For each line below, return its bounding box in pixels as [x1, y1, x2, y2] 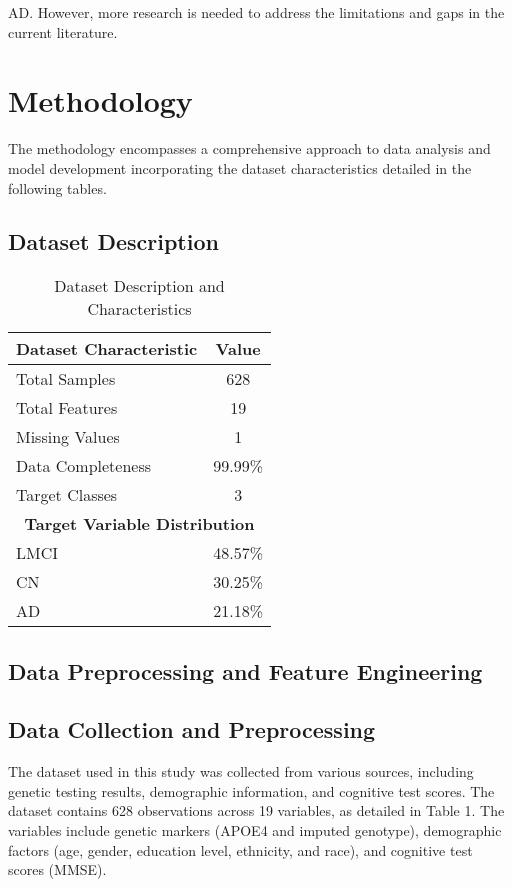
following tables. [8, 177, 107, 198]
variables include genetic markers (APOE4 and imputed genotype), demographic [8, 820, 502, 841]
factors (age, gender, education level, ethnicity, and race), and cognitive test [8, 839, 473, 860]
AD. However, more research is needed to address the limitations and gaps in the [8, 2, 505, 22]
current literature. [8, 21, 118, 42]
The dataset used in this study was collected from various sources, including [8, 761, 474, 782]
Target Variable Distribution [24, 512, 255, 536]
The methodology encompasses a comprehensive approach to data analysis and [8, 138, 491, 159]
